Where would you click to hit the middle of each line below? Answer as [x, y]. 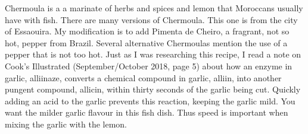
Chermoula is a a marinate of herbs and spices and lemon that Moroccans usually [154, 8]
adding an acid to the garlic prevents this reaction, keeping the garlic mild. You [150, 100]
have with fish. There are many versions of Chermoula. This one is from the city [151, 19]
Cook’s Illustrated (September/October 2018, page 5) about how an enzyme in [149, 66]
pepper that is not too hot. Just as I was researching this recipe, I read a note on [153, 54]
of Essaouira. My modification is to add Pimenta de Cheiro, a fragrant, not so [147, 31]
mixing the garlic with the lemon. [66, 124]
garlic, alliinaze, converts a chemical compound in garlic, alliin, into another [143, 77]
